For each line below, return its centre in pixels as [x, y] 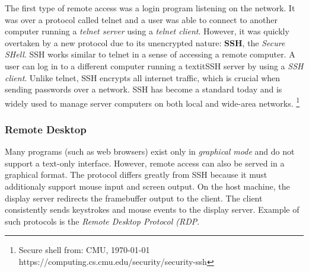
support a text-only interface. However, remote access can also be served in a [145, 163]
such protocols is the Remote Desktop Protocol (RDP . [102, 221]
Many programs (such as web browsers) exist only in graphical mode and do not [150, 151]
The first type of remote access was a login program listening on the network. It [150, 8]
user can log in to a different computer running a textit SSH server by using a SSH [154, 65]
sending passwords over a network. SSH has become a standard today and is [144, 89]
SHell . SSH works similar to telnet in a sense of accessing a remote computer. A [150, 54]
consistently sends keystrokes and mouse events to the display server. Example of [152, 209]
